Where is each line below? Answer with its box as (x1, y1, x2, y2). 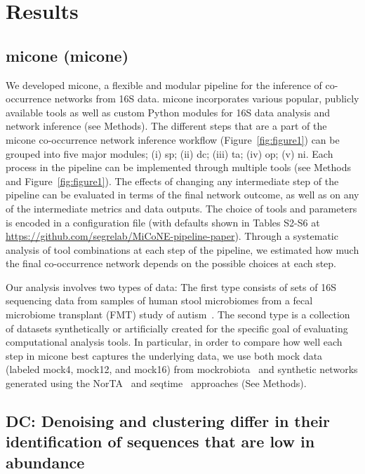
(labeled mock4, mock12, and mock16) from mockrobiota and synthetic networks (6, 362, 358, 377)
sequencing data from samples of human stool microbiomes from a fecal (6, 293, 313, 308)
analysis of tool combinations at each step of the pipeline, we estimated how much (6, 242, 359, 257)
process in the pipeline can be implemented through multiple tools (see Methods (6, 160, 352, 175)
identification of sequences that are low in (6, 431, 315, 452)
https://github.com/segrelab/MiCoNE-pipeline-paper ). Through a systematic (6, 229, 338, 243)
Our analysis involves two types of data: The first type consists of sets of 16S (6, 279, 336, 294)
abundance (6, 451, 85, 473)
